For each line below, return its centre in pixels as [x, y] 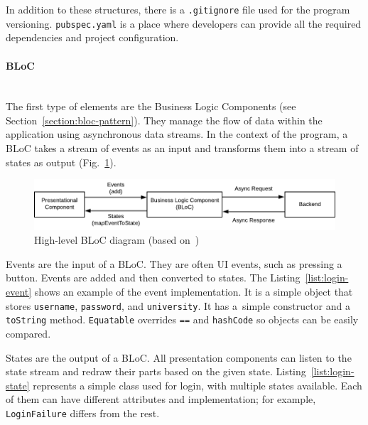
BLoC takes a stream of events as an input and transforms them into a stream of [182, 148]
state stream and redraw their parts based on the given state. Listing [156, 371]
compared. [28, 333]
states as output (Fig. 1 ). [61, 162]
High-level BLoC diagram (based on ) [117, 240]
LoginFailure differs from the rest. [83, 413]
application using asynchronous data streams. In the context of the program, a [177, 134]
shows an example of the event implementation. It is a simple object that [194, 292]
